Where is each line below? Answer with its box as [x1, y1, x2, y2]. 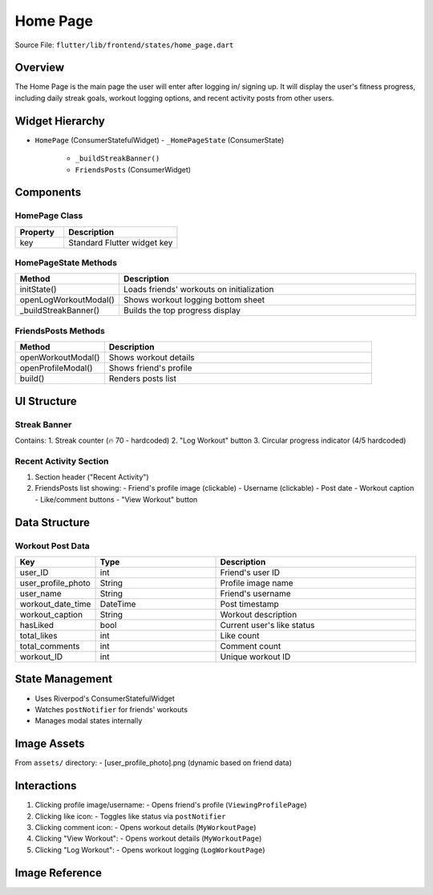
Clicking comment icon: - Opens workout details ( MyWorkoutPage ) [34, 822, 257, 832]
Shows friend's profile [108, 362, 192, 374]
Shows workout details [108, 352, 196, 363]
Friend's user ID [220, 567, 281, 578]
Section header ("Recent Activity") [34, 472, 149, 482]
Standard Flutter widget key [68, 237, 173, 248]
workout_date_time [19, 598, 91, 609]
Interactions [14, 779, 77, 793]
